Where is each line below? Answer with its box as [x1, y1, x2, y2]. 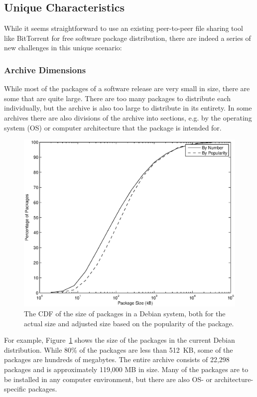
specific [4, 384, 26, 394]
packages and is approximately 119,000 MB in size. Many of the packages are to [4, 364, 249, 375]
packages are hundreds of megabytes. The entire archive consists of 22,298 [4, 354, 230, 365]
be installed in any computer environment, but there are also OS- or [4, 374, 213, 384]
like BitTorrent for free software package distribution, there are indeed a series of [4, 32, 251, 43]
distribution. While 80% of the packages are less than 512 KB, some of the [4, 344, 233, 355]
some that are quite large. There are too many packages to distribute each [4, 93, 231, 103]
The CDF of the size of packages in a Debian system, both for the [24, 308, 226, 319]
